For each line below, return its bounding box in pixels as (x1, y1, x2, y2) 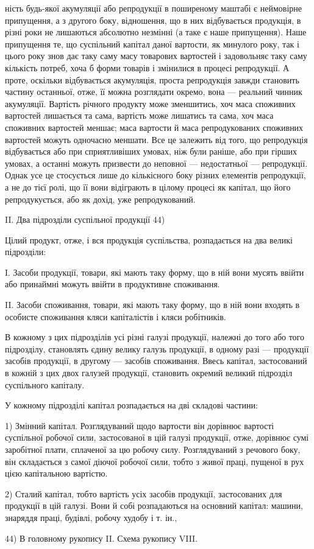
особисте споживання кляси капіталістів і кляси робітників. (5, 310, 226, 323)
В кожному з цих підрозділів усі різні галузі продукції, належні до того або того (5, 330, 305, 343)
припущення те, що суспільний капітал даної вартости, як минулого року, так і (5, 37, 299, 50)
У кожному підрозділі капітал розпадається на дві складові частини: (5, 399, 258, 411)
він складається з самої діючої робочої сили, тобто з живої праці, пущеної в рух (5, 455, 304, 467)
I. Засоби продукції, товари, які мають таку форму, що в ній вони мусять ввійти (5, 265, 304, 278)
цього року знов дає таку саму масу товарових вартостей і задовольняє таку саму (5, 49, 307, 62)
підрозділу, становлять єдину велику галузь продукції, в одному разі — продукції (5, 342, 309, 355)
